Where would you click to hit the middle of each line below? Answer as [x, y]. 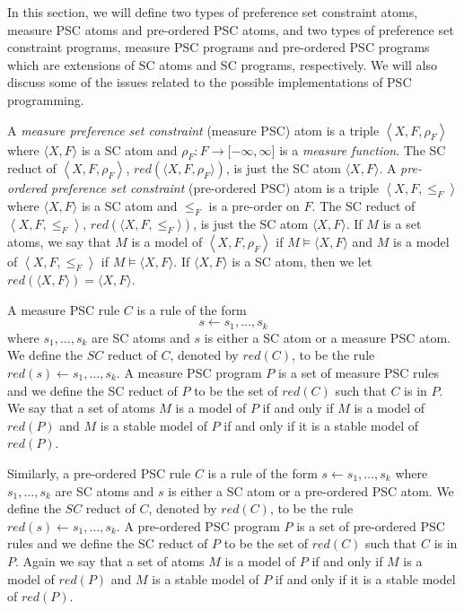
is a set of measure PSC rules [358, 372]
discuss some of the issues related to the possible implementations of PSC [210, 82]
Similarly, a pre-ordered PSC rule [99, 472]
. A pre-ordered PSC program [198, 525]
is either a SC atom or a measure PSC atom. [327, 337]
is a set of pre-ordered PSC [371, 525]
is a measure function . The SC [363, 149]
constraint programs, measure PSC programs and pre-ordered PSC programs [219, 47]
